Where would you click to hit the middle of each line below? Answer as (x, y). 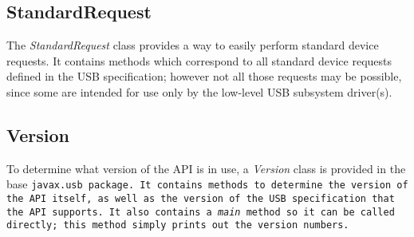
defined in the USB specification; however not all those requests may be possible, (204, 76)
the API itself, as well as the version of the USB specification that (201, 199)
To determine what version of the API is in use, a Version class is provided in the (206, 168)
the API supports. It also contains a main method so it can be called (201, 212)
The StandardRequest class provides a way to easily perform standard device (193, 45)
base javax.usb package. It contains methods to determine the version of (207, 184)
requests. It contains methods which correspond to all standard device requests (199, 60)
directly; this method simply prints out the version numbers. (178, 225)
